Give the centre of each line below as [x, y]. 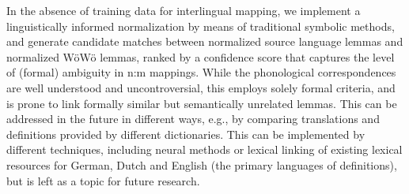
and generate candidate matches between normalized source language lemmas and [205, 41]
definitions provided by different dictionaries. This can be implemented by [186, 134]
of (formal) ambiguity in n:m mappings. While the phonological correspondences [201, 72]
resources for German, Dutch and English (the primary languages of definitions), [202, 164]
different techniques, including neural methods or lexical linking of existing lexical [204, 149]
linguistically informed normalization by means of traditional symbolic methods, [201, 26]
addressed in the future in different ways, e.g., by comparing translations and [193, 119]
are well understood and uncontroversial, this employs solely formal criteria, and [201, 87]
